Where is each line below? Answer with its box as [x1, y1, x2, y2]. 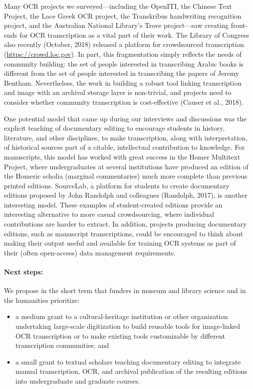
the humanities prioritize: [4, 295, 80, 305]
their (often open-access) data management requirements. [4, 247, 176, 257]
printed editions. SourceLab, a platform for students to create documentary [4, 180, 230, 190]
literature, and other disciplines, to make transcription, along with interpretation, [4, 132, 248, 142]
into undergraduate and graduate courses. [15, 375, 140, 386]
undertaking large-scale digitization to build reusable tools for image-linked [15, 321, 240, 331]
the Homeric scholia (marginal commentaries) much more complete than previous [4, 171, 248, 181]
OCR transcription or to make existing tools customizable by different [15, 330, 225, 341]
